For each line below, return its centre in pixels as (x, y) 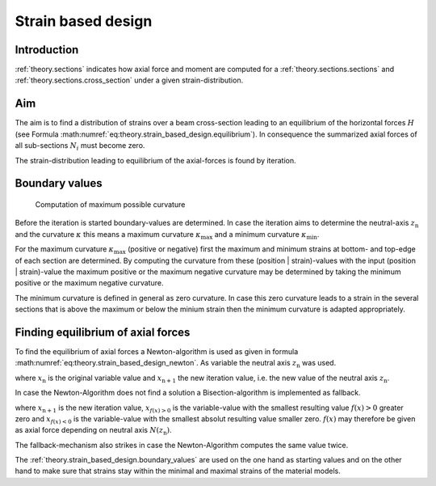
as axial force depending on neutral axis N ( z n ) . (94, 431)
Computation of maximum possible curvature (110, 204)
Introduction (47, 50)
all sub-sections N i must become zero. (80, 146)
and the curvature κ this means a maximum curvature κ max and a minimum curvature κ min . (167, 235)
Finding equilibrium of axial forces (103, 332)
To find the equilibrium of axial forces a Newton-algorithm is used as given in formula (157, 351)
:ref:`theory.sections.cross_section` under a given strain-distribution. (129, 80)
